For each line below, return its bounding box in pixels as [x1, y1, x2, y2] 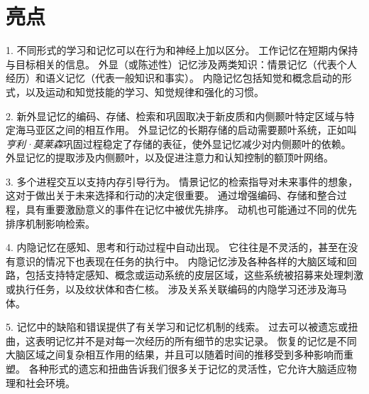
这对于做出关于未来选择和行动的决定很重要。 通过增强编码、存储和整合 [6, 188, 337, 203]
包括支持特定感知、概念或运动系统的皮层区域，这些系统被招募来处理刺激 [25, 267, 363, 282]
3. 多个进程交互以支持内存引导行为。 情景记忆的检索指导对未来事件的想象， [6, 174, 358, 188]
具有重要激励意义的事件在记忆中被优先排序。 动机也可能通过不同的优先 [25, 202, 357, 217]
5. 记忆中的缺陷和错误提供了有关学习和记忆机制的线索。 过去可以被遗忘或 [6, 319, 348, 334]
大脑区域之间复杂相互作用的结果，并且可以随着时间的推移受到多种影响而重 [6, 347, 353, 362]
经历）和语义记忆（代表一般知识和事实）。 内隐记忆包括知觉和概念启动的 [6, 70, 342, 85]
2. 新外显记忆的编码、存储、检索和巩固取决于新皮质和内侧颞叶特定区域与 [6, 108, 345, 123]
